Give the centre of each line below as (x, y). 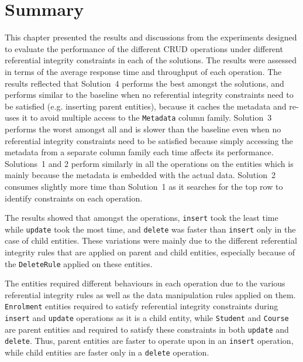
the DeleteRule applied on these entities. (79, 263)
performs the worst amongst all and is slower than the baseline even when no (143, 129)
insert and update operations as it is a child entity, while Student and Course (147, 318)
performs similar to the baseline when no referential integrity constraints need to (149, 95)
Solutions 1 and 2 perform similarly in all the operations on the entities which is (149, 163)
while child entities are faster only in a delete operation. (107, 352)
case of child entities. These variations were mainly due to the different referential (151, 240)
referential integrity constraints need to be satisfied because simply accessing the (149, 140)
